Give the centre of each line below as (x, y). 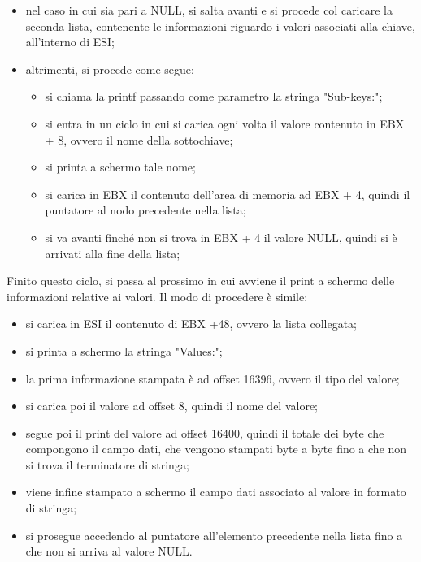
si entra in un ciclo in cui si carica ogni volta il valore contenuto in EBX (225, 123)
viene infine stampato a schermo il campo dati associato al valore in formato (216, 492)
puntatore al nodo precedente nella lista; (145, 210)
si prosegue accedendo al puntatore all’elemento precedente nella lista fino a (214, 535)
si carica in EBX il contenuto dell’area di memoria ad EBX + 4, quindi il (228, 194)
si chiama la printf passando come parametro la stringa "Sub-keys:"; (214, 96)
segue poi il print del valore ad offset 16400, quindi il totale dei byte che (205, 432)
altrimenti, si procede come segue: (110, 69)
